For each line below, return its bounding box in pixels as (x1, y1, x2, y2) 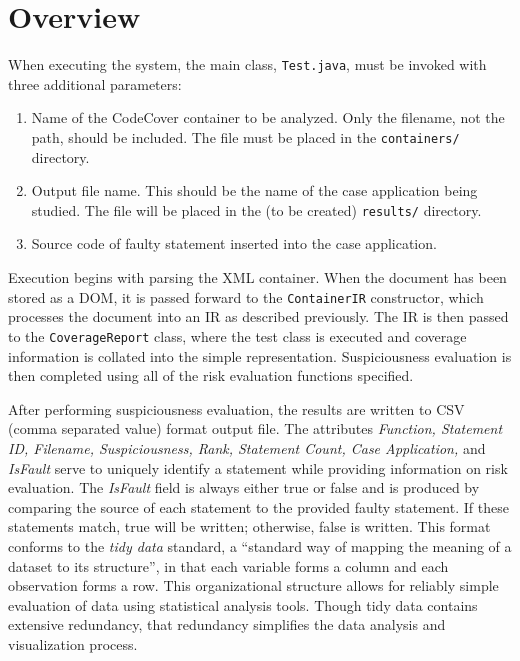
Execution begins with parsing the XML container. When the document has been (8, 267, 507, 288)
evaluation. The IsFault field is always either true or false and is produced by (8, 477, 480, 498)
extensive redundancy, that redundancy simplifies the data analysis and (8, 614, 446, 635)
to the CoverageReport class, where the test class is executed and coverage (8, 325, 467, 346)
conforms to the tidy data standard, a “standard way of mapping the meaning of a (8, 535, 512, 556)
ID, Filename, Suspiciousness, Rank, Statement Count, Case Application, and (8, 437, 486, 458)
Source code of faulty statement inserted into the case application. (31, 233, 437, 254)
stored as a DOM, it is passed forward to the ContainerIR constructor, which (8, 286, 484, 307)
